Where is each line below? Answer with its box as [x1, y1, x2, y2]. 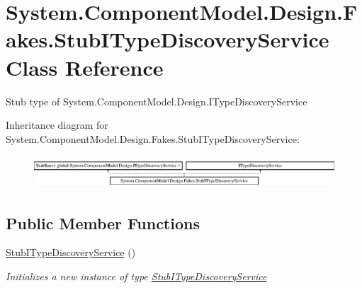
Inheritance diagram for [6, 117, 108, 132]
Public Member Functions [6, 212, 200, 234]
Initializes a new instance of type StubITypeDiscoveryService [6, 268, 267, 283]
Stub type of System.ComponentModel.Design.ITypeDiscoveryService [6, 93, 307, 108]
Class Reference [6, 52, 164, 81]
